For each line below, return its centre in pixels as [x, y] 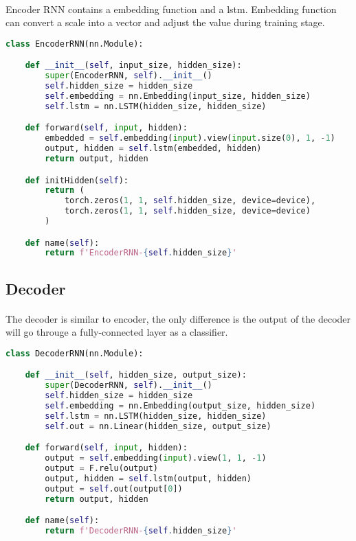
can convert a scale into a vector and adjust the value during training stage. [165, 22]
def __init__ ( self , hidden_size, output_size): [136, 375]
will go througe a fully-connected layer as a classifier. [117, 332]
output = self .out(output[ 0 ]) [114, 488]
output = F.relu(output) [101, 469]
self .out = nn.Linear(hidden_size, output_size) [158, 426]
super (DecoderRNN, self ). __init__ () [129, 385]
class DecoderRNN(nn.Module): [75, 353]
